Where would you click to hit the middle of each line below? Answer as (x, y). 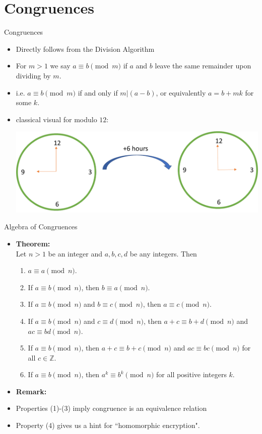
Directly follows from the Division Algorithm (85, 49)
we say (60, 66)
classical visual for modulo (56, 119)
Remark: (31, 391)
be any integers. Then (163, 253)
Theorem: (33, 243)
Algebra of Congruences (41, 227)
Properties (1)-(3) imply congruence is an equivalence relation (111, 408)
